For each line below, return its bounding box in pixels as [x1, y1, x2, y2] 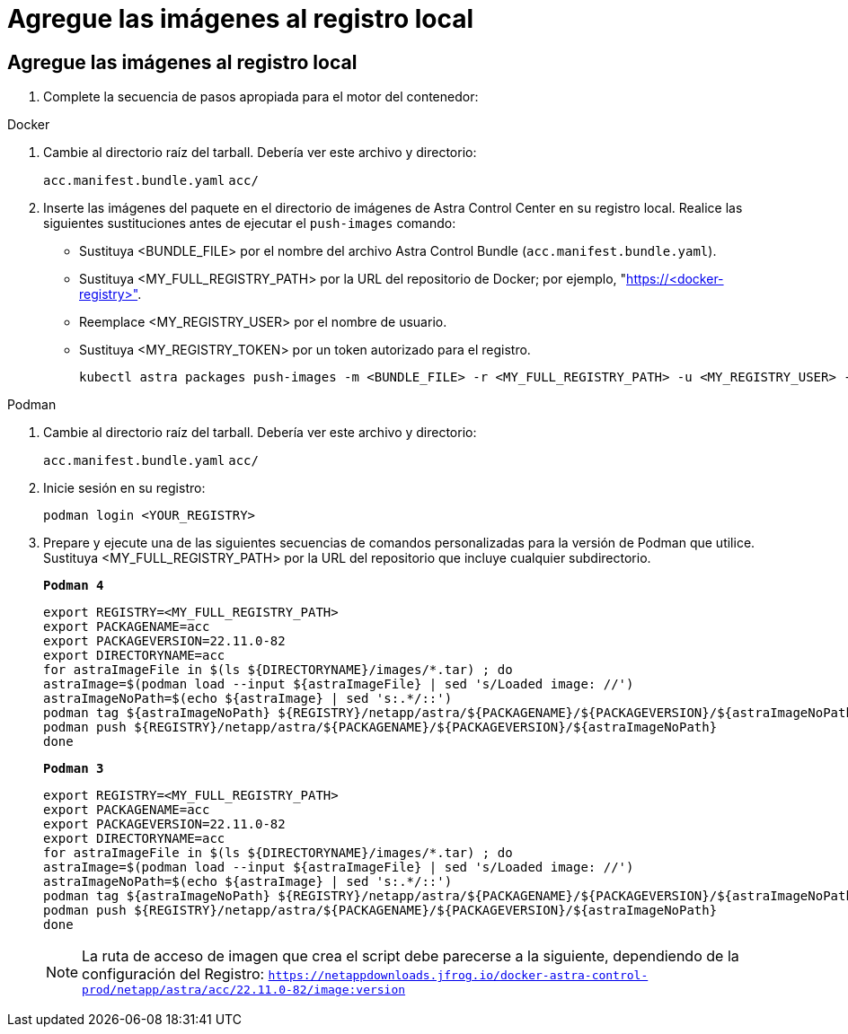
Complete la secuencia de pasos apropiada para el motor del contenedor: [43, 89, 479, 105]
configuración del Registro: [82, 965, 265, 984]
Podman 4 [43, 578, 104, 593]
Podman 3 [43, 761, 104, 776]
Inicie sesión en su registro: [43, 480, 206, 496]
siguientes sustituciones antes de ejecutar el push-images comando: [43, 215, 456, 232]
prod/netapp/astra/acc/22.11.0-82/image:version [82, 983, 406, 997]
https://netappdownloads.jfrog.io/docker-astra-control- [268, 968, 649, 983]
